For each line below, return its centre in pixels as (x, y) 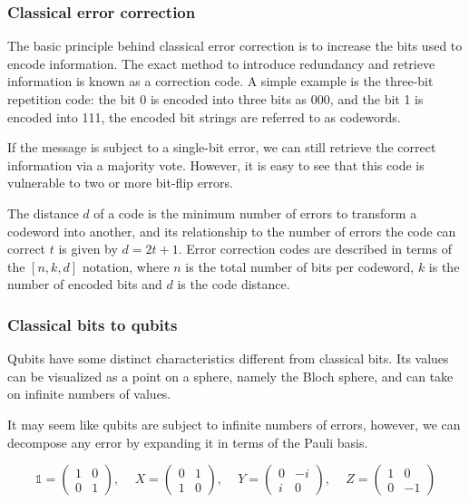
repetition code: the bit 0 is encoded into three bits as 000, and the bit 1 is (215, 99)
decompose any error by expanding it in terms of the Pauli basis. (188, 442)
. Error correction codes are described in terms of (315, 249)
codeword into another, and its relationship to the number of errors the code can (232, 231)
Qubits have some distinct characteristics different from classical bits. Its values (228, 358)
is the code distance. (234, 284)
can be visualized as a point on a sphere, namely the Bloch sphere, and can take (230, 376)
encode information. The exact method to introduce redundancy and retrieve (221, 63)
